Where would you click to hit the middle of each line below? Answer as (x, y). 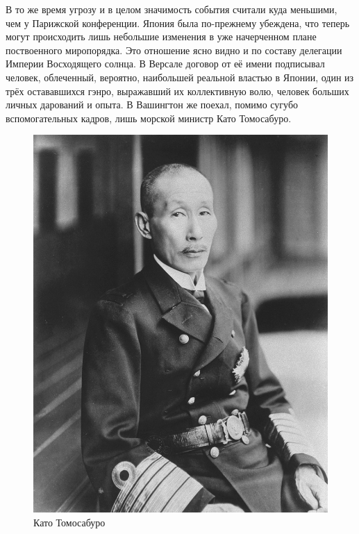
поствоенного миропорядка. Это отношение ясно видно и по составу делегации (174, 50)
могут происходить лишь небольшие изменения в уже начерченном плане (161, 36)
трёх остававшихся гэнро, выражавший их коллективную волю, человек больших (177, 91)
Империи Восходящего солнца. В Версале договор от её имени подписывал (165, 64)
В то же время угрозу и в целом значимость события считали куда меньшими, (172, 9)
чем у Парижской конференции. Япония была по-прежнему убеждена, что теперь (178, 23)
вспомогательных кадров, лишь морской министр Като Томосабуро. (149, 118)
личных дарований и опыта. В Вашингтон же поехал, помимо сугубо (152, 105)
